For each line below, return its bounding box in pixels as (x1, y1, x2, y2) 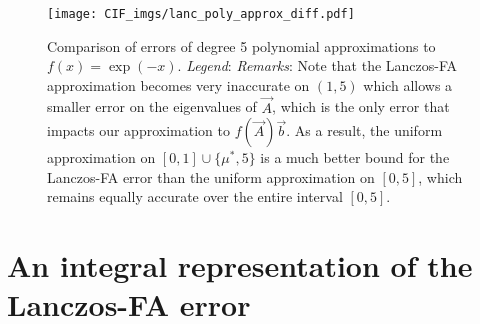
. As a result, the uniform (286, 120, 443, 141)
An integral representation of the (7, 245, 473, 286)
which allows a (363, 74, 453, 95)
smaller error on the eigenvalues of (47, 96, 257, 117)
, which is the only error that (272, 96, 450, 117)
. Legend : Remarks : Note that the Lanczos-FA (177, 55, 458, 76)
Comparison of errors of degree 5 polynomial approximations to (47, 35, 436, 56)
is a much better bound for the (260, 147, 450, 168)
